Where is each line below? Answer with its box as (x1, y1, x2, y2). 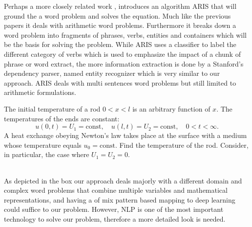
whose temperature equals (4, 139, 82, 150)
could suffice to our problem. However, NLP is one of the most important (4, 204, 224, 214)
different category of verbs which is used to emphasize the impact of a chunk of (4, 48, 241, 59)
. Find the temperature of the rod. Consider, (115, 139, 249, 150)
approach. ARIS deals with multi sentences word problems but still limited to (4, 77, 236, 88)
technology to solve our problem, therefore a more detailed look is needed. (4, 213, 226, 224)
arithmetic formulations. (4, 87, 76, 97)
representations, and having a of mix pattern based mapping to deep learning (4, 194, 235, 204)
